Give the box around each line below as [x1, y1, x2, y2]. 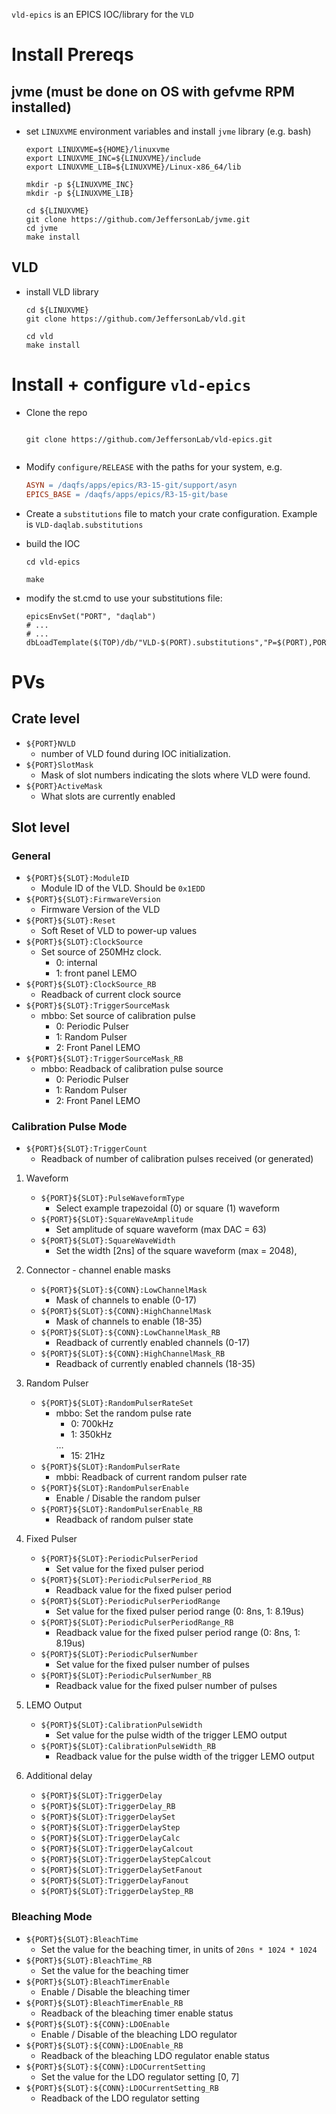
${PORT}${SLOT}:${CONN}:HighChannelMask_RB [40, 1349, 226, 1359]
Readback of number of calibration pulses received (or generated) [40, 1153, 314, 1165]
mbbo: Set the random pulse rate [55, 1407, 192, 1419]
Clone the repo [25, 406, 88, 418]
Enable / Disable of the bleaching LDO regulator [40, 2028, 238, 2040]
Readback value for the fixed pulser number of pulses [55, 1680, 278, 1692]
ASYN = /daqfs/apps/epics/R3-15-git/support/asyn [25, 480, 238, 490]
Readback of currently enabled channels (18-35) [55, 1358, 256, 1370]
